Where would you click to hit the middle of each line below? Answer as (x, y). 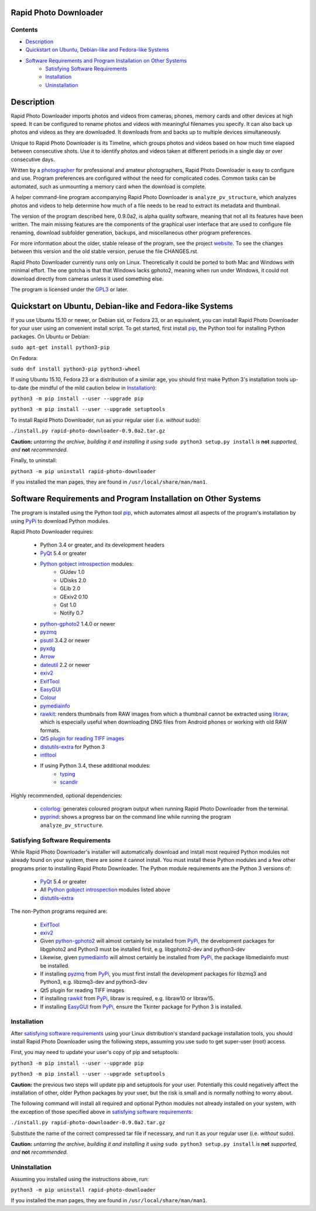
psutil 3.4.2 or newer (65, 640)
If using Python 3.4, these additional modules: (95, 766)
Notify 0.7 (72, 613)
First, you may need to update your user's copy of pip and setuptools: (95, 1052)
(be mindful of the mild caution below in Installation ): (93, 388)
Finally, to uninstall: (34, 460)
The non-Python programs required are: (59, 911)
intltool (48, 755)
